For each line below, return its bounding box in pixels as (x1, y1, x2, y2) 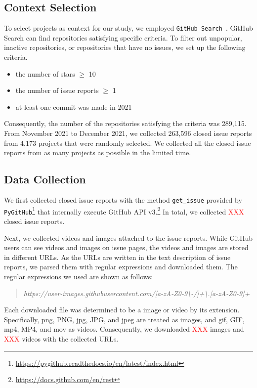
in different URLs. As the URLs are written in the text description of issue (4, 252, 231, 262)
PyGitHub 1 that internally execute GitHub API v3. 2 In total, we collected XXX (4, 205, 244, 216)
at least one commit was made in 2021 (15, 101, 132, 112)
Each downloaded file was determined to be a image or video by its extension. (4, 304, 240, 315)
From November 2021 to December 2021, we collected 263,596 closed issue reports (4, 128, 252, 138)
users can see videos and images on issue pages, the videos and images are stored (4, 242, 249, 253)
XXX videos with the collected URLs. (4, 333, 119, 344)
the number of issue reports (15, 85, 99, 95)
